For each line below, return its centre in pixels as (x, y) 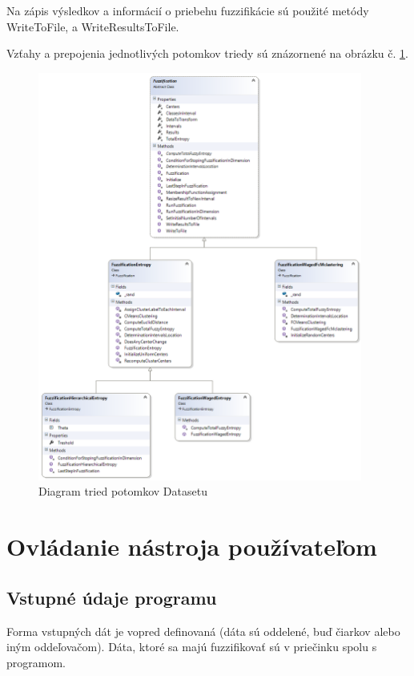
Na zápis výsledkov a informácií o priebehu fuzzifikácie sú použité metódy (188, 10)
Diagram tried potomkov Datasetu (123, 491)
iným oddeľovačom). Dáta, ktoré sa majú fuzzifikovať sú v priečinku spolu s (192, 647)
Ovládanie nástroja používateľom (192, 546)
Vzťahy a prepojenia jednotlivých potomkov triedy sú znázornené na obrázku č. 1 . (207, 53)
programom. (36, 662)
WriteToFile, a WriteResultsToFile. (93, 26)
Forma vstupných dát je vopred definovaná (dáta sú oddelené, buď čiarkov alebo (203, 631)
